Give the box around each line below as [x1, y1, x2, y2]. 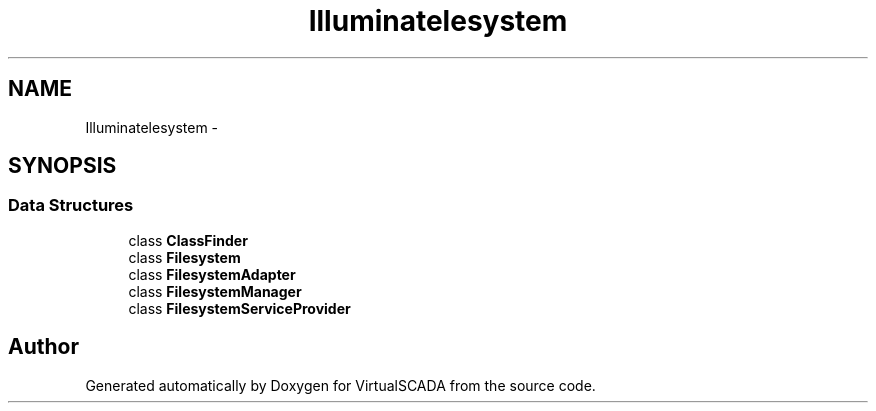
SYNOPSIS [8, 153, 117, 179]
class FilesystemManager [128, 282, 302, 300]
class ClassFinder [128, 231, 248, 249]
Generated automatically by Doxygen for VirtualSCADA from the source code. [85, 376, 596, 394]
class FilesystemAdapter [128, 265, 296, 283]
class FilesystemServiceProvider [128, 299, 351, 317]
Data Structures [8, 195, 134, 216]
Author [8, 334, 79, 360]
